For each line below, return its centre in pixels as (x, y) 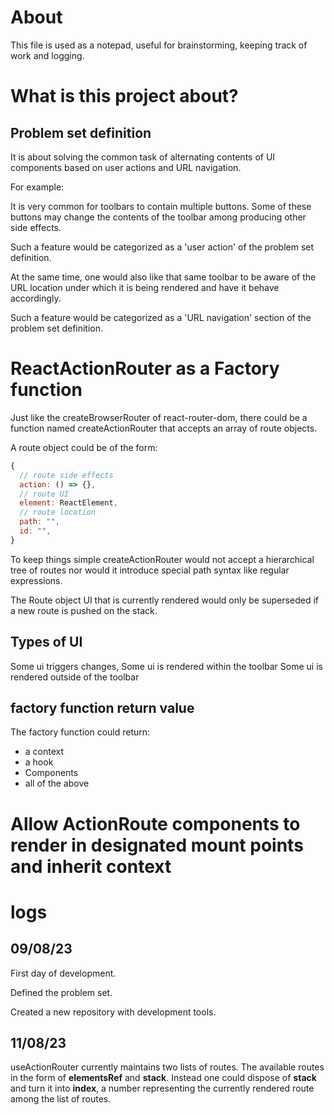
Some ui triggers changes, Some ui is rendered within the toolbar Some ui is (166, 666)
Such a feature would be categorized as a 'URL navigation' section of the (161, 317)
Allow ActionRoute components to (155, 823)
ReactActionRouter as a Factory (145, 368)
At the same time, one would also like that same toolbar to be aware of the (163, 277)
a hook (39, 762)
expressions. (36, 580)
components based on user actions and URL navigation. (126, 167)
